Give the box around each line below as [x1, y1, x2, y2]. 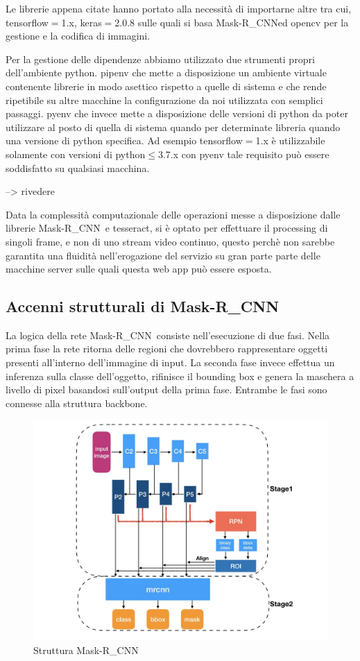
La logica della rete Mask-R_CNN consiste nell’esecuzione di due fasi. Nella [6, 327, 330, 342]
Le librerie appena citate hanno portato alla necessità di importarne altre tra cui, [6, 1, 352, 15]
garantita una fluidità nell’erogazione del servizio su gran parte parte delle [6, 248, 320, 262]
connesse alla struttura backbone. [6, 395, 148, 410]
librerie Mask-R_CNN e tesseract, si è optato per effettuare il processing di [6, 221, 328, 235]
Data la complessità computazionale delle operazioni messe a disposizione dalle [6, 207, 341, 221]
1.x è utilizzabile [255, 133, 325, 148]
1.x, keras [61, 15, 102, 29]
